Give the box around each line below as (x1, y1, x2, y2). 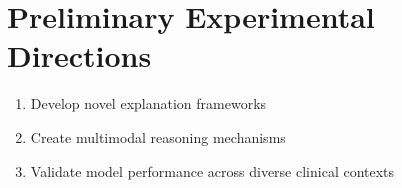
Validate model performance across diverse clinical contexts (30, 160, 395, 181)
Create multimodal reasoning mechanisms (30, 126, 286, 147)
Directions (7, 35, 152, 76)
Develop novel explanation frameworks (30, 93, 267, 114)
